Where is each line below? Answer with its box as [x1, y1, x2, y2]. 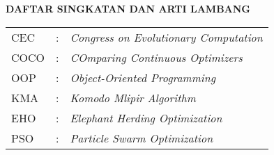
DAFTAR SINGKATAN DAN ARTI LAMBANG [6, 1, 251, 15]
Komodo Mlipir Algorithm [70, 89, 196, 106]
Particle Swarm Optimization [70, 129, 213, 146]
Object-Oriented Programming [70, 69, 216, 85]
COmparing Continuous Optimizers [70, 49, 243, 65]
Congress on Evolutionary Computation [70, 28, 263, 45]
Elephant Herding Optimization [70, 109, 222, 126]
